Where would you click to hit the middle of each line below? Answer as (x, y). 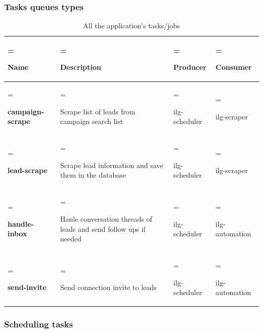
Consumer (234, 67)
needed (71, 239)
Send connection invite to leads (108, 287)
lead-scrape (28, 170)
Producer (190, 67)
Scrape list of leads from (98, 111)
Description (80, 67)
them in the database (93, 175)
